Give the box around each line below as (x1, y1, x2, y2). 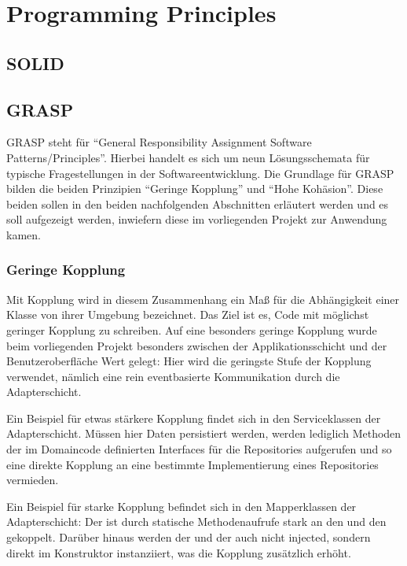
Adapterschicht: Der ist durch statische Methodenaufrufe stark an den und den (6, 513, 387, 530)
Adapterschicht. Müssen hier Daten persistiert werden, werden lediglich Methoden (6, 425, 401, 442)
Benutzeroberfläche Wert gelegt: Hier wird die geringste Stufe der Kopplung (6, 353, 372, 369)
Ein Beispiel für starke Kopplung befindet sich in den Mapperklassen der (6, 498, 357, 514)
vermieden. (6, 472, 59, 488)
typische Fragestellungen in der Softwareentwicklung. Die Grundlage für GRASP (6, 165, 394, 181)
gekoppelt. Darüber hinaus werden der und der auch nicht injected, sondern (6, 529, 371, 546)
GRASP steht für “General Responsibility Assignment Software (6, 134, 312, 150)
